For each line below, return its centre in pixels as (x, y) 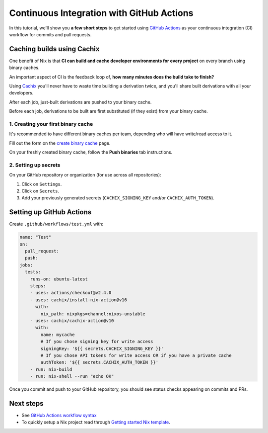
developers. (21, 93)
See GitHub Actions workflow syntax (59, 416)
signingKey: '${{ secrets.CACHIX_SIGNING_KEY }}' (102, 348)
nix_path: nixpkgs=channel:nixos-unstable (93, 314)
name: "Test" (35, 237)
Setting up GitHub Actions (50, 212)
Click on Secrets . (40, 191)
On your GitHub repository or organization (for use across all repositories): (85, 175)
